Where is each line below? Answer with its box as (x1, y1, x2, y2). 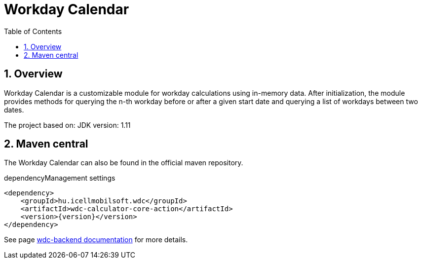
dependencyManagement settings (4, 174, 115, 183)
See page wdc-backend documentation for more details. (4, 235, 188, 244)
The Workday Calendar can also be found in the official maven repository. (4, 158, 243, 167)
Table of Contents (4, 27, 62, 36)
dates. (4, 105, 24, 114)
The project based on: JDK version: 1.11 (4, 120, 131, 129)
